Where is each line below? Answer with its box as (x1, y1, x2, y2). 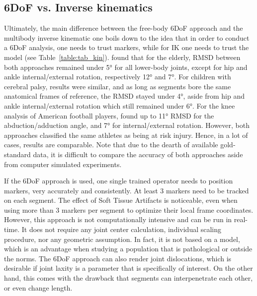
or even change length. (4, 282, 73, 293)
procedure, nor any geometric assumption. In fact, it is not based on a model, (4, 234, 240, 244)
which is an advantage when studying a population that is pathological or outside (4, 243, 253, 254)
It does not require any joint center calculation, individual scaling (21, 224, 222, 235)
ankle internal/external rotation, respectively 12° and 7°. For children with (4, 71, 231, 82)
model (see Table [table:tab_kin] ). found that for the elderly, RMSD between (4, 52, 241, 62)
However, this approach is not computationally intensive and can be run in (4, 214, 232, 225)
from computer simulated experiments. (4, 159, 122, 169)
